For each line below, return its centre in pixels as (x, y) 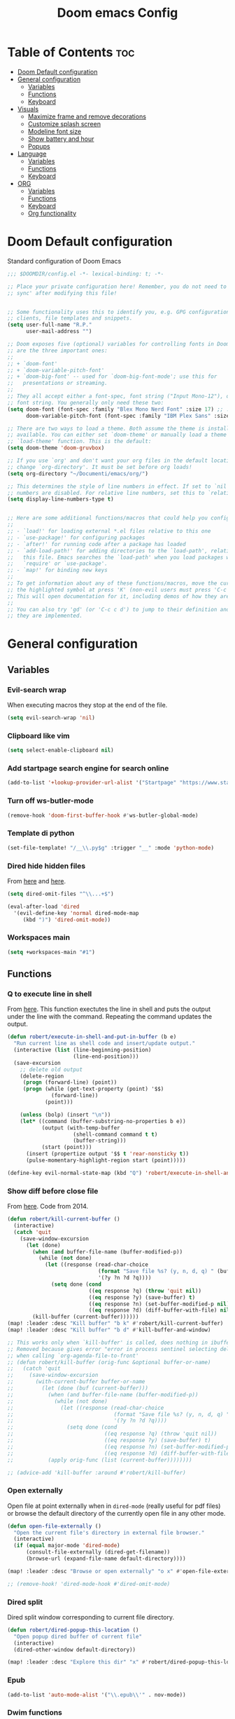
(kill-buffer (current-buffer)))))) (86, 1317)
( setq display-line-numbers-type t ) (60, 499)
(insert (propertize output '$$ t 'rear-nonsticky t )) (107, 1154)
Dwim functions (35, 1713)
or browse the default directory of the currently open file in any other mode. (116, 1513)
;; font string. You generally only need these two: (86, 402)
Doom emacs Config (117, 13)
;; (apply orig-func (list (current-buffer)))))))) (100, 1460)
